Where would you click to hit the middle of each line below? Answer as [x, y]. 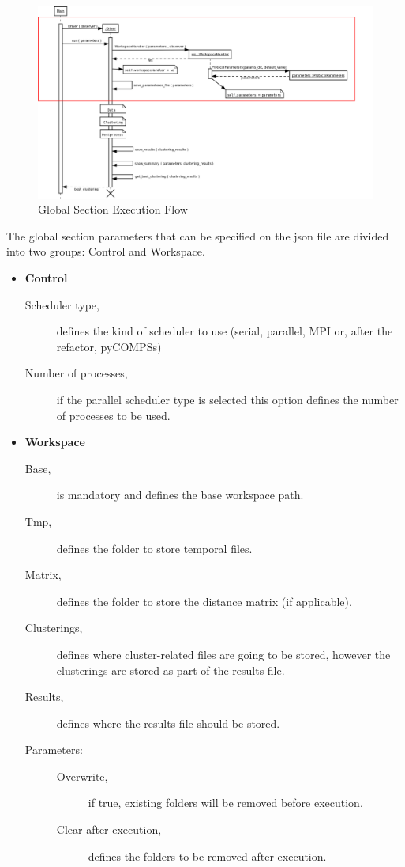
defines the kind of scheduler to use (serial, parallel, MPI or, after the [225, 331]
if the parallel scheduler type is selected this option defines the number [227, 399]
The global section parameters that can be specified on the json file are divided [198, 235]
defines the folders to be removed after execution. [207, 856]
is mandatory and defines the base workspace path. [180, 495]
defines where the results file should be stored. [168, 723]
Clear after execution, [109, 829]
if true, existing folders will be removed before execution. [225, 803]
